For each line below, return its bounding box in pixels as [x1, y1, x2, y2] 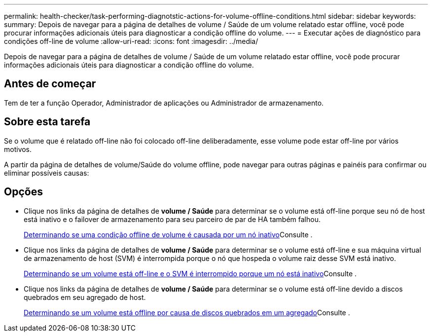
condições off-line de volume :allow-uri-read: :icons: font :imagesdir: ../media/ [4, 37, 258, 45]
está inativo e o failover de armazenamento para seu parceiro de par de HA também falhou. [24, 215, 321, 224]
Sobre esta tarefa [4, 115, 91, 128]
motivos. [4, 145, 32, 153]
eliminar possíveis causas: [4, 168, 89, 177]
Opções [4, 186, 43, 198]
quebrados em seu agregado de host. [24, 293, 146, 301]
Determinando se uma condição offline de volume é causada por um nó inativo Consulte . [24, 230, 313, 239]
